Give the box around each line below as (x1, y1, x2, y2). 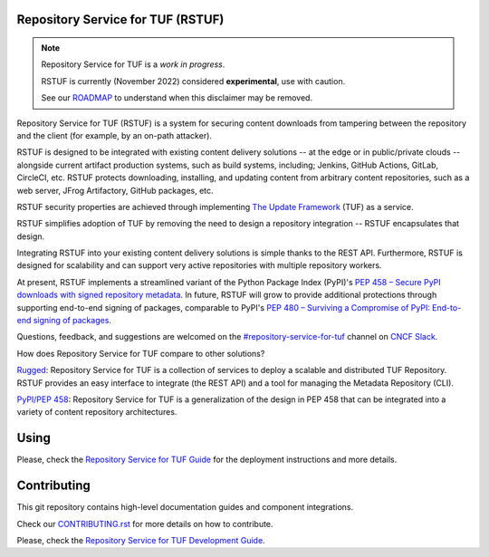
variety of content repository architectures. (16, 407, 177, 418)
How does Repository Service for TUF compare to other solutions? (16, 348, 265, 359)
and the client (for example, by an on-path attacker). (16, 130, 213, 140)
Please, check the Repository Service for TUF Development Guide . (16, 534, 266, 545)
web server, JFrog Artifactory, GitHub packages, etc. (16, 185, 214, 196)
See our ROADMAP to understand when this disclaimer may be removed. (41, 92, 312, 103)
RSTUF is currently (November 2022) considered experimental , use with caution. (41, 75, 346, 86)
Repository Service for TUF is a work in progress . (41, 59, 225, 70)
